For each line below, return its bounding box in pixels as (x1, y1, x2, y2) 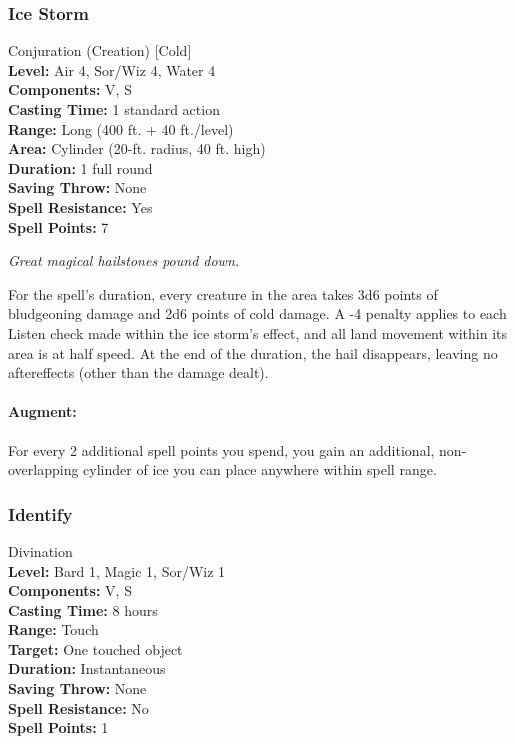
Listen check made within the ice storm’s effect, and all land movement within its (8, 322, 508, 343)
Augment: (8, 401, 77, 422)
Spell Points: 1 (8, 717, 109, 738)
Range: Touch (8, 619, 99, 640)
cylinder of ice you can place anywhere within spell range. (83, 459, 437, 480)
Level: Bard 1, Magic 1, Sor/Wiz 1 (8, 560, 226, 581)
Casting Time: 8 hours (8, 599, 158, 620)
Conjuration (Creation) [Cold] (8, 40, 192, 61)
